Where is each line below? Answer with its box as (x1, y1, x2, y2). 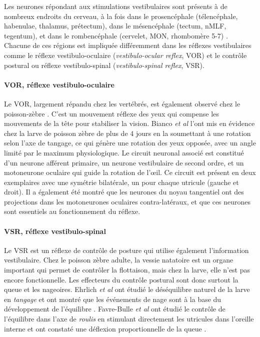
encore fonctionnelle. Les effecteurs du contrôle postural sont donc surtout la (4, 274, 238, 284)
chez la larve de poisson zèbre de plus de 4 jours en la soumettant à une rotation (4, 127, 251, 138)
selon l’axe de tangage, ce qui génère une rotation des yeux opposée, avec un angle (4, 137, 256, 148)
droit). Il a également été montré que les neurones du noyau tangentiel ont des (4, 186, 244, 197)
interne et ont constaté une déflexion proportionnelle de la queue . (4, 323, 206, 333)
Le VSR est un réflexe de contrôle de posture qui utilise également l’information (4, 244, 249, 255)
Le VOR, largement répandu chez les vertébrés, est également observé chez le (4, 98, 240, 108)
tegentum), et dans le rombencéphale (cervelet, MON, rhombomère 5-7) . (4, 30, 228, 40)
